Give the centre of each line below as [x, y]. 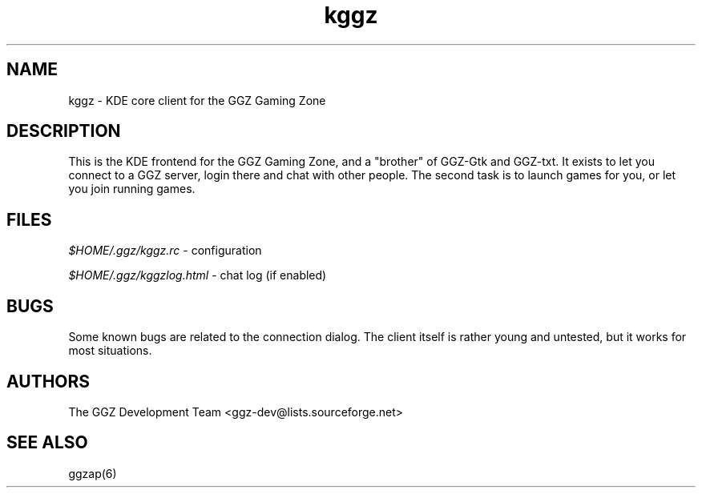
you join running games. [132, 189]
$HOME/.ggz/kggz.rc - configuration [165, 251]
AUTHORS [48, 381]
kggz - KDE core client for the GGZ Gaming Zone [197, 100]
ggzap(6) [93, 473]
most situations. [110, 351]
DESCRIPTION [64, 131]
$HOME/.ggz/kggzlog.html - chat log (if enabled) [198, 275]
